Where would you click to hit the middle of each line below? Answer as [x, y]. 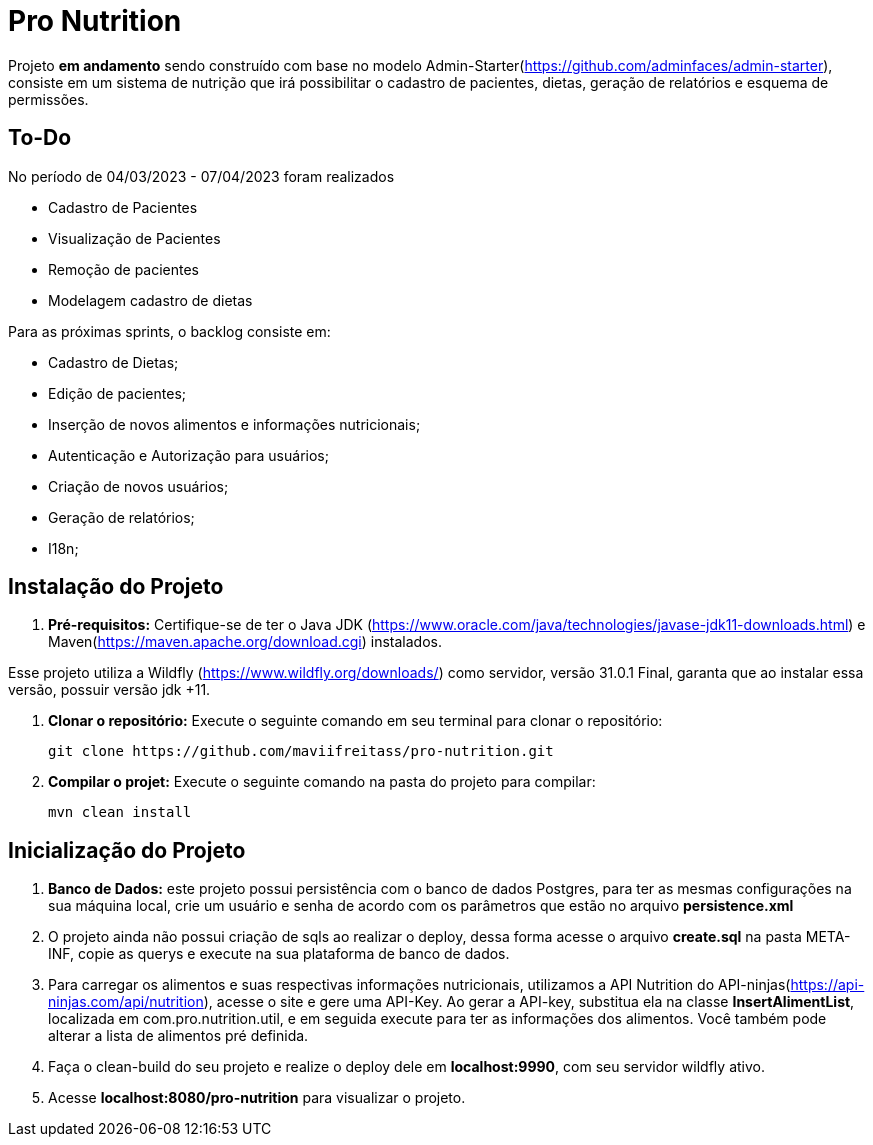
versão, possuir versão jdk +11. [109, 690]
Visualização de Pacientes [134, 238]
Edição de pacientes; [117, 393]
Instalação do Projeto [116, 587]
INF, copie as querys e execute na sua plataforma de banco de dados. [279, 954]
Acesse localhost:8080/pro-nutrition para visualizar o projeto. [257, 1098]
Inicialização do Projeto [127, 850]
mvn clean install [120, 812]
